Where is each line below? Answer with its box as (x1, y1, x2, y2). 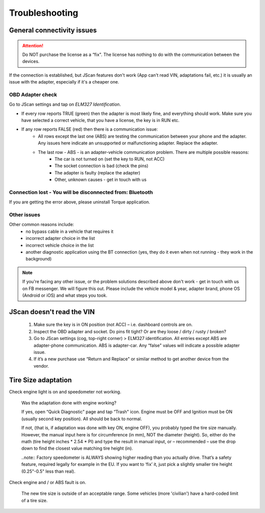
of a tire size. (21, 497, 48, 503)
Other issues (9, 211, 40, 218)
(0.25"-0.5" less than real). (21, 468, 76, 474)
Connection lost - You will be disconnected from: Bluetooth (9, 189, 153, 196)
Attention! (22, 42, 44, 49)
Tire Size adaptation (9, 376, 72, 384)
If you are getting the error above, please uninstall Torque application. (9, 199, 150, 205)
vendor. (33, 363, 49, 369)
